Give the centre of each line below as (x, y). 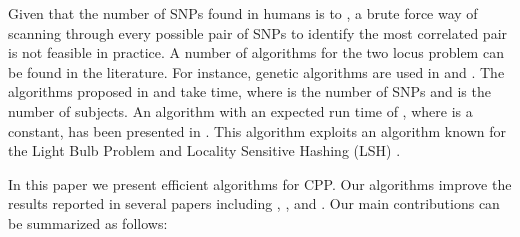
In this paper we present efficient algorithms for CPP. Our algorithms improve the (260, 183)
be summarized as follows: (88, 222)
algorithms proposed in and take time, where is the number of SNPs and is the (249, 91)
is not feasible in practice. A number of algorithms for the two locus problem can (256, 52)
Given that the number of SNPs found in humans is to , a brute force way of (243, 13)
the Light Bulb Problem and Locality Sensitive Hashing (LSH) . (204, 150)
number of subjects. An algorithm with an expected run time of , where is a (240, 110)
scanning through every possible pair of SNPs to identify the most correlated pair (258, 32)
